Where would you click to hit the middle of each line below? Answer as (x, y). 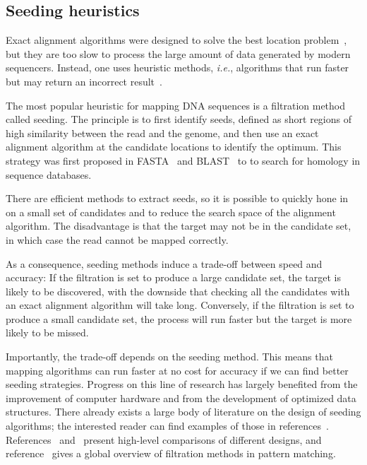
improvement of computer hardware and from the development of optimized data (181, 398)
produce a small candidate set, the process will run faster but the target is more (179, 318)
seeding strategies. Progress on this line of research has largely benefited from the (182, 384)
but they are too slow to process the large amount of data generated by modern (178, 53)
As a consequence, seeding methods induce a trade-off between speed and (164, 263)
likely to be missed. (47, 332)
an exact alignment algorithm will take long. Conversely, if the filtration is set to (180, 305)
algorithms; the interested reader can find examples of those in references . (167, 426)
